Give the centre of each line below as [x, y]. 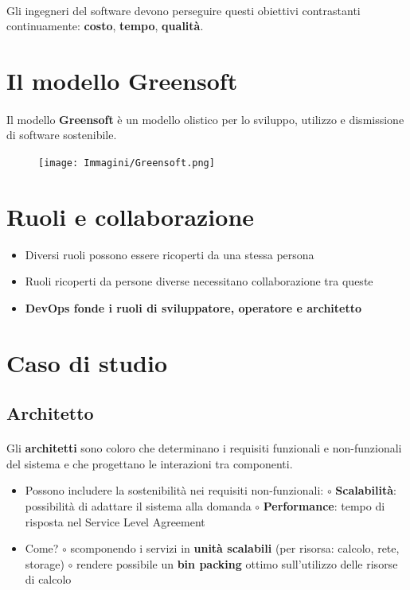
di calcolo [48, 579]
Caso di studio [87, 362]
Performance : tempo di [324, 506]
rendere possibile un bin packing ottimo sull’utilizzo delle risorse [237, 563]
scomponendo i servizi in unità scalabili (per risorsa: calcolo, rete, [235, 548]
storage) [45, 563]
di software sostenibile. [62, 135]
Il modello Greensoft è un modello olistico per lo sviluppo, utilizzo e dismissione [205, 119]
